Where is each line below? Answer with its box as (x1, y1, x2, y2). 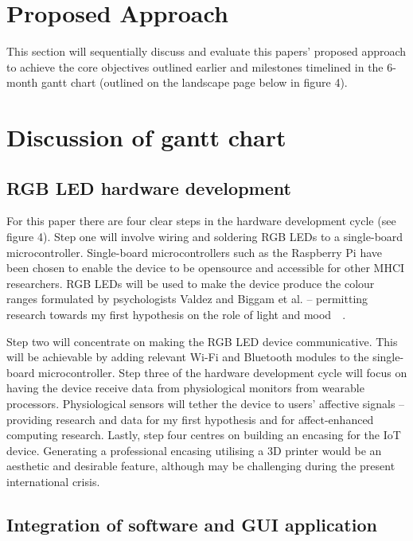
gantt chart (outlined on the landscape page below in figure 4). (41, 74, 348, 91)
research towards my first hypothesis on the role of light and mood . (6, 306, 346, 323)
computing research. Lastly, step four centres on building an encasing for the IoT (6, 426, 401, 443)
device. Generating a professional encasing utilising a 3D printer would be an (6, 442, 382, 458)
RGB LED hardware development (6, 175, 291, 200)
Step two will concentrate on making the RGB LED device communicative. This (6, 333, 398, 349)
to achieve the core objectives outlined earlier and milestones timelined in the (6, 58, 384, 75)
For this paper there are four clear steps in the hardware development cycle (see (6, 212, 396, 229)
